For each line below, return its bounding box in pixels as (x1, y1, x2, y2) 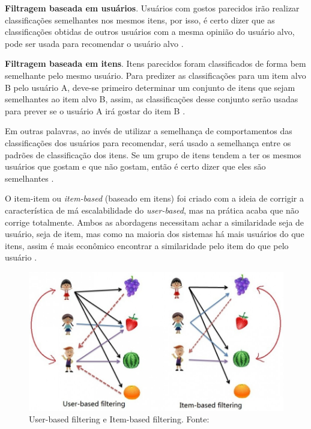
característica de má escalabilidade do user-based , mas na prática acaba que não (5, 203, 299, 216)
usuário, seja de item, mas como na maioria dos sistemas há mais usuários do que (5, 227, 304, 240)
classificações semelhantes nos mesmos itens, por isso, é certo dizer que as (5, 13, 275, 26)
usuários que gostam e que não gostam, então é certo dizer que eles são (5, 160, 266, 173)
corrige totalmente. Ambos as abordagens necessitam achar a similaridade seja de (5, 215, 304, 228)
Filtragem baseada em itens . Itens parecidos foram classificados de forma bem (5, 57, 306, 70)
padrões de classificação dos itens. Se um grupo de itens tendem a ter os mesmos (5, 148, 301, 161)
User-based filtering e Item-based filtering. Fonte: (29, 413, 210, 425)
